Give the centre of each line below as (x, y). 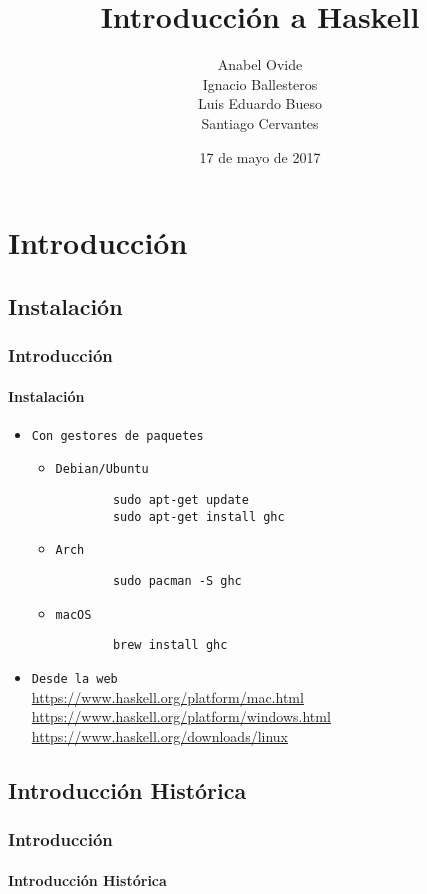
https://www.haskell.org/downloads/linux (159, 735)
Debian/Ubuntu (102, 469)
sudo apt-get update (180, 500)
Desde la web (74, 678)
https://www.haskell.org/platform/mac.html (167, 696)
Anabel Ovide (260, 64)
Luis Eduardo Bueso (260, 103)
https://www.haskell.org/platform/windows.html (181, 716)
